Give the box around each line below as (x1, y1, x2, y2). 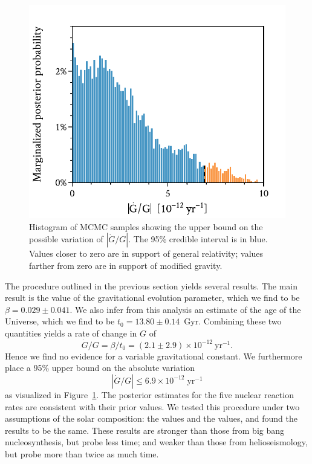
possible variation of (29, 233, 103, 245)
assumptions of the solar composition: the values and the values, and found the (5, 412, 297, 425)
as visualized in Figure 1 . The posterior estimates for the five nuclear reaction (5, 388, 294, 401)
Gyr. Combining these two (184, 315, 282, 327)
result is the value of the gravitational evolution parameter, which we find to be (5, 291, 300, 304)
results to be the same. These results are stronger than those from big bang (5, 424, 285, 436)
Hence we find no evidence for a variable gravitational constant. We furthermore (5, 349, 302, 362)
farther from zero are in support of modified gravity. (29, 259, 223, 271)
